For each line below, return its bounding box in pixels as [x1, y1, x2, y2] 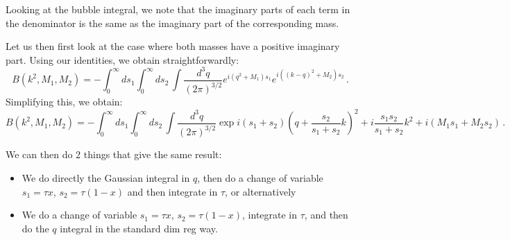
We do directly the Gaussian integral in [22, 170, 190, 185]
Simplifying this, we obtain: [6, 94, 123, 109]
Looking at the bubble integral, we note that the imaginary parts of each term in [6, 2, 350, 16]
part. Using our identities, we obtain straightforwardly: [6, 52, 239, 67]
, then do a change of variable [197, 170, 323, 185]
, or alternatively [225, 184, 296, 198]
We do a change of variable [22, 207, 137, 222]
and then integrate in [127, 184, 218, 198]
